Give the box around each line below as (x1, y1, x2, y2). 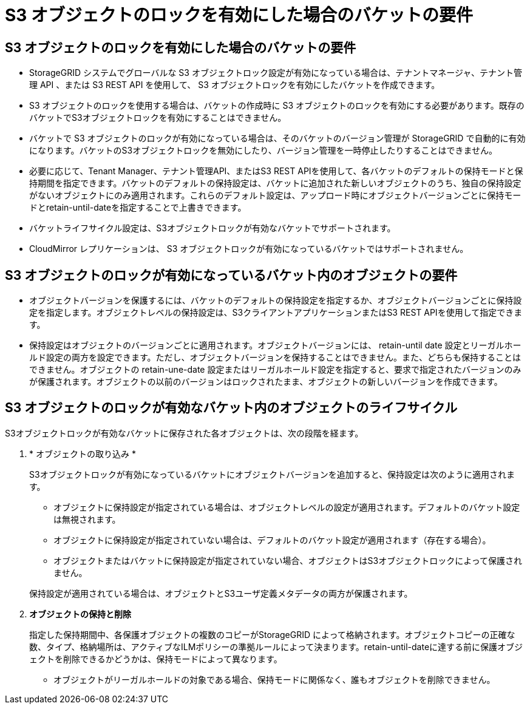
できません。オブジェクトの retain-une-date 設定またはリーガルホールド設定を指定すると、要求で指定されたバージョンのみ (29, 364, 522, 375)
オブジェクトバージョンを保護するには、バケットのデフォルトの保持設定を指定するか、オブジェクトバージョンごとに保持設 (29, 295, 522, 306)
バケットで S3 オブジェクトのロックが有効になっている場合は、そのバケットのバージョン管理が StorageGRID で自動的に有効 (29, 133, 526, 144)
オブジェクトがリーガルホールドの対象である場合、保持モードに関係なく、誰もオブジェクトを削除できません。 (53, 674, 495, 685)
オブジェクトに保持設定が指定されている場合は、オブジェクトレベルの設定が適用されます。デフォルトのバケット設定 (53, 501, 520, 512)
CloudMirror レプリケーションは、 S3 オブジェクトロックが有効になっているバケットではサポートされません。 (29, 243, 469, 254)
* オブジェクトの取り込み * (29, 448, 136, 459)
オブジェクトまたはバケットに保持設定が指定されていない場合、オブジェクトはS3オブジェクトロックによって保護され (53, 555, 523, 566)
